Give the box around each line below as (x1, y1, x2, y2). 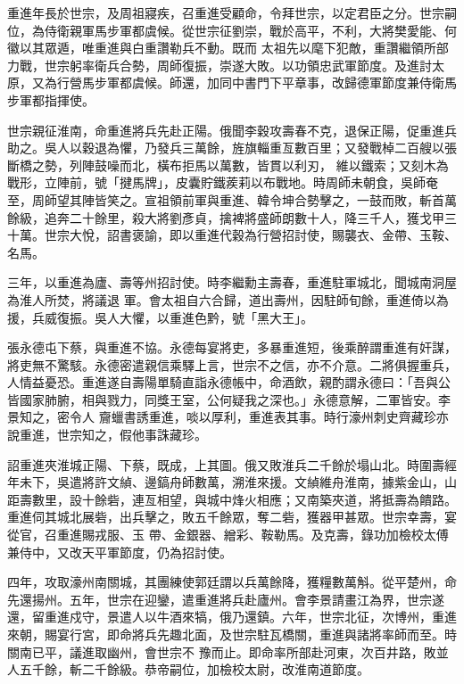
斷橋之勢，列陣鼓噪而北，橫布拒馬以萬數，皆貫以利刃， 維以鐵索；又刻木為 (7, 155, 449, 174)
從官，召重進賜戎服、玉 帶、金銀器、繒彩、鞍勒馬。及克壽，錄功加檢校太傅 (7, 525, 449, 544)
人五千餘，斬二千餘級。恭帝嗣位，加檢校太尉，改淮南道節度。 (7, 660, 369, 679)
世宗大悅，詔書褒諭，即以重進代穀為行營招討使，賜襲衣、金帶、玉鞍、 (44, 226, 457, 244)
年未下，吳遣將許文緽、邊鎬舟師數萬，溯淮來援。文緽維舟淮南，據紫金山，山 (7, 473, 457, 491)
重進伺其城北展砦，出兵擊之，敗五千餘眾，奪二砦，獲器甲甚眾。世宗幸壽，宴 (7, 507, 457, 526)
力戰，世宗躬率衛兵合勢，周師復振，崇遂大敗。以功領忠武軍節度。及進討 (7, 55, 432, 74)
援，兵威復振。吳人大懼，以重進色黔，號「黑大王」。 (7, 308, 313, 326)
